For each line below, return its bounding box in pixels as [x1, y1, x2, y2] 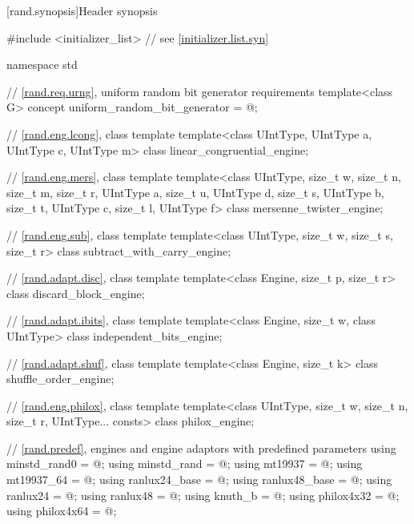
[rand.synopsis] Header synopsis [6, 2, 158, 18]
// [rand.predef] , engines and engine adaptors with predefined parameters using [6, 439, 396, 456]
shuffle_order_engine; [6, 370, 115, 387]
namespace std [6, 56, 78, 73]
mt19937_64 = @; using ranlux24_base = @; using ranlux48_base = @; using [6, 471, 392, 488]
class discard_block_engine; [6, 284, 145, 301]
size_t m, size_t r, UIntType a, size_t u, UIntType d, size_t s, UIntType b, [6, 183, 384, 200]
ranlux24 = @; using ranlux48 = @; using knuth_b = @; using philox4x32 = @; [6, 486, 400, 503]
